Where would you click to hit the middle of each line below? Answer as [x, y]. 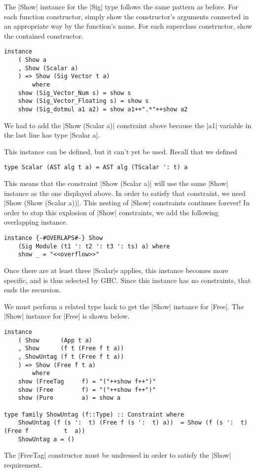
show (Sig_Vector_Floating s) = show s [83, 101]
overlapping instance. [36, 222]
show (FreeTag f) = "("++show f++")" [87, 381]
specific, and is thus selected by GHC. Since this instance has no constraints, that [128, 280]
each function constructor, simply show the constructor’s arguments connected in [127, 16]
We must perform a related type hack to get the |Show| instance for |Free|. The [124, 306]
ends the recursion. [33, 290]
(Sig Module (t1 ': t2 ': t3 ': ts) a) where [94, 246]
